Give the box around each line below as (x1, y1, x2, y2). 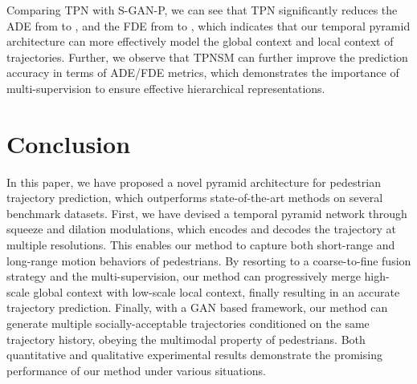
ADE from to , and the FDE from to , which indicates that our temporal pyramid (6, 17, 411, 34)
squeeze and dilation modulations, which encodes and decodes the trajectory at (6, 220, 396, 237)
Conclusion (6, 127, 131, 160)
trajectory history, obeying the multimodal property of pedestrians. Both (6, 330, 366, 347)
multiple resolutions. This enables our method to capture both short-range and (6, 236, 395, 253)
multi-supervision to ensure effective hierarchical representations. (6, 79, 325, 96)
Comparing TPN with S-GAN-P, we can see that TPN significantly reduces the (6, 2, 398, 18)
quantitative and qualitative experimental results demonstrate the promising (6, 346, 382, 363)
